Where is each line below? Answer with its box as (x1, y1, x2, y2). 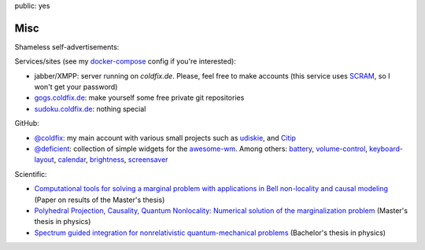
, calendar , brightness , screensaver (54, 155, 168, 164)
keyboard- (368, 144, 404, 153)
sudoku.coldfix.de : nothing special (34, 104, 146, 113)
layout (34, 155, 54, 164)
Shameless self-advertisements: (14, 42, 120, 51)
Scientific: (14, 169, 47, 178)
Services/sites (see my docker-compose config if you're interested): (14, 57, 236, 66)
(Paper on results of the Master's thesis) (34, 195, 165, 204)
